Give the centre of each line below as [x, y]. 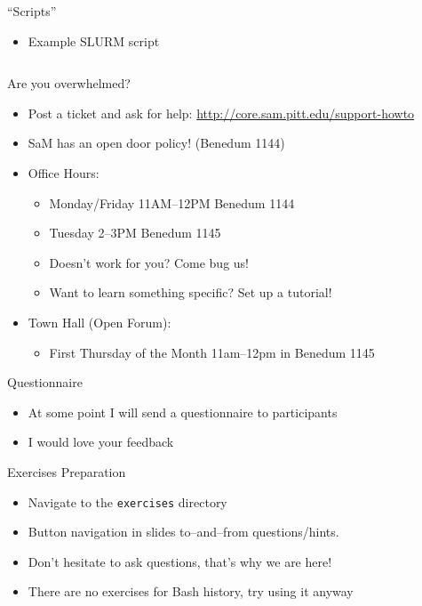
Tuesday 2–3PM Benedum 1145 [135, 233]
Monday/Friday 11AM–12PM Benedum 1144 [172, 202]
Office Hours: [64, 172]
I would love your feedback [101, 442]
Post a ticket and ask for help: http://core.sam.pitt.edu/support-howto [221, 113]
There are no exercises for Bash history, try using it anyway [191, 591]
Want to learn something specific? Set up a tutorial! [191, 292]
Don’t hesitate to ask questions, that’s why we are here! [180, 561]
